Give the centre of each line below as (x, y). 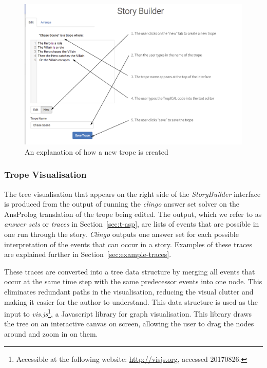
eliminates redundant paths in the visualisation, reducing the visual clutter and (129, 292)
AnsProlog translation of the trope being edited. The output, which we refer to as (133, 214)
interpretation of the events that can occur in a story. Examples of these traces (128, 244)
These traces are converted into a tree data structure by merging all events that (130, 271)
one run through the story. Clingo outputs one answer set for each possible (121, 234)
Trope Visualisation (45, 174)
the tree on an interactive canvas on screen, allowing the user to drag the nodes (129, 324)
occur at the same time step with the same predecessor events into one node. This (133, 281)
